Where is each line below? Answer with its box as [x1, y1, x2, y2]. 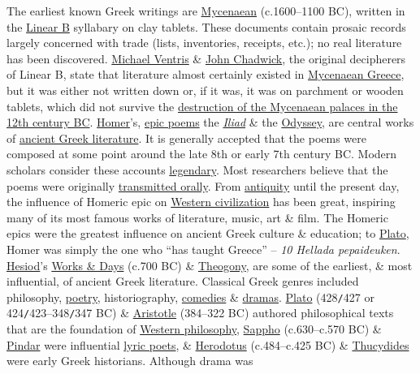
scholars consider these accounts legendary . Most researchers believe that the [6, 161, 388, 178]
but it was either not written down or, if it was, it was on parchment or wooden [6, 81, 404, 98]
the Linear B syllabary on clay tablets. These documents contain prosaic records [6, 18, 406, 35]
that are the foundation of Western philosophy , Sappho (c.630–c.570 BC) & [6, 320, 382, 337]
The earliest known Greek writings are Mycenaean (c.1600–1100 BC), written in [6, 2, 405, 19]
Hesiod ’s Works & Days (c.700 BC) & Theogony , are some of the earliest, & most [6, 256, 413, 273]
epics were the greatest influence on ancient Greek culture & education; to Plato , [6, 225, 409, 242]
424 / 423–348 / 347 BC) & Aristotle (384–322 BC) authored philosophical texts [6, 304, 394, 321]
